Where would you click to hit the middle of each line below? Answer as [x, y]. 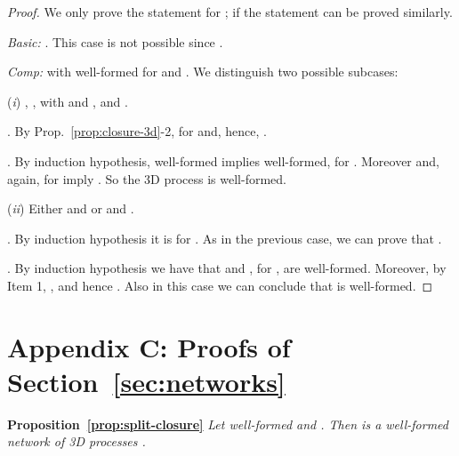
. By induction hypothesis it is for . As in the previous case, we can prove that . [225, 238]
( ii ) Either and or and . [71, 208]
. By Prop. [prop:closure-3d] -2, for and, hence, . [137, 131]
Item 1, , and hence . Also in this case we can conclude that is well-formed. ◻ [220, 285]
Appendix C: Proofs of [149, 346]
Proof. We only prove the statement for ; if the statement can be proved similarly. [230, 12]
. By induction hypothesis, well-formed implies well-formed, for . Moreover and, [223, 160]
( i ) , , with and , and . [68, 101]
